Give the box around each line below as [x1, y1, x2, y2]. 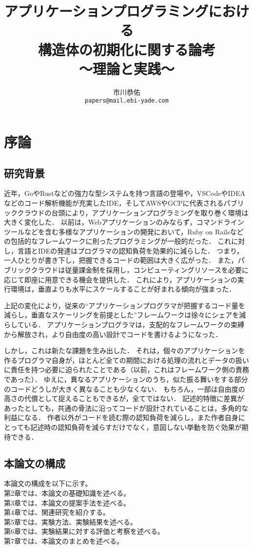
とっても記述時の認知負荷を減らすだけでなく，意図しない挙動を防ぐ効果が [4, 422, 242, 432]
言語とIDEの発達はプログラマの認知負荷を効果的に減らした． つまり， [17, 245, 243, 255]
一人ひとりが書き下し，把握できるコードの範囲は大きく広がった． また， [4, 255, 238, 265]
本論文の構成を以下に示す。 [4, 478, 92, 488]
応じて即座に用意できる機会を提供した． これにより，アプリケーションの [4, 274, 237, 284]
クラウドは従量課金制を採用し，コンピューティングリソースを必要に [31, 265, 249, 275]
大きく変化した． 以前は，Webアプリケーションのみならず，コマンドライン [4, 217, 244, 227]
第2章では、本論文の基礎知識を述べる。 [4, 487, 130, 498]
